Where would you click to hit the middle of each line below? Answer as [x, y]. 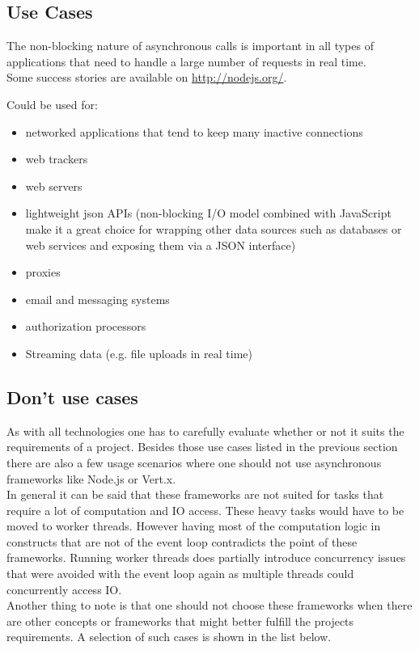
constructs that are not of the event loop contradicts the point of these [182, 541]
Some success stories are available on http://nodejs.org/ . [147, 77]
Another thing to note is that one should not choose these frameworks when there [209, 605]
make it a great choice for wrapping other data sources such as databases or [214, 228]
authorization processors [86, 326]
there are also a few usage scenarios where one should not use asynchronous [194, 462]
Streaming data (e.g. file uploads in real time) [139, 353]
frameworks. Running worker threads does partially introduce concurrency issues [206, 557]
